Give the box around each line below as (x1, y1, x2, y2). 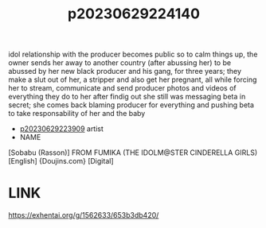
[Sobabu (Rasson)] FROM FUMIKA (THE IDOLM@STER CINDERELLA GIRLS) (8, 148, 257, 157)
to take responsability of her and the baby (8, 109, 146, 118)
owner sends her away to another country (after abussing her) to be (8, 58, 232, 68)
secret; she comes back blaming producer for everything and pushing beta (8, 100, 255, 110)
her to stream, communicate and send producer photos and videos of (8, 83, 237, 93)
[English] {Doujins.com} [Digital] (8, 157, 114, 166)
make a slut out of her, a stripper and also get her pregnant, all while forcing (8, 75, 257, 84)
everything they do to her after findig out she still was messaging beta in (8, 92, 246, 102)
